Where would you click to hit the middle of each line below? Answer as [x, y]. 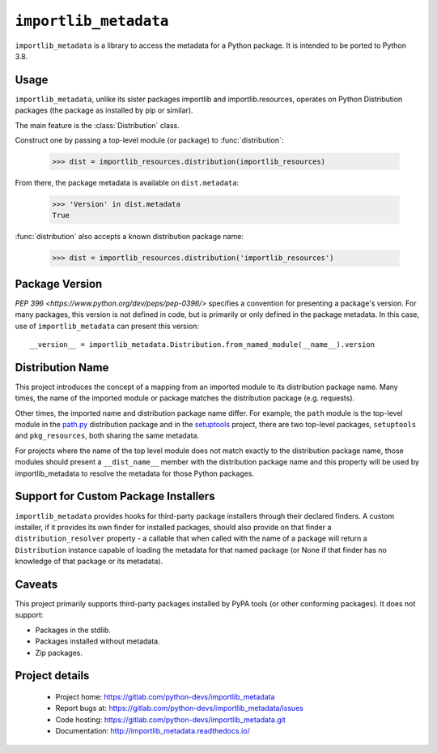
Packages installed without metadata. [98, 641]
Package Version [59, 284]
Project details [52, 676]
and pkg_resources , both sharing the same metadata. [107, 436]
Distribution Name [62, 368]
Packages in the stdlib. [73, 630]
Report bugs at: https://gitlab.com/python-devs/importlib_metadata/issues [179, 708]
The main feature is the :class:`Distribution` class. [97, 125]
